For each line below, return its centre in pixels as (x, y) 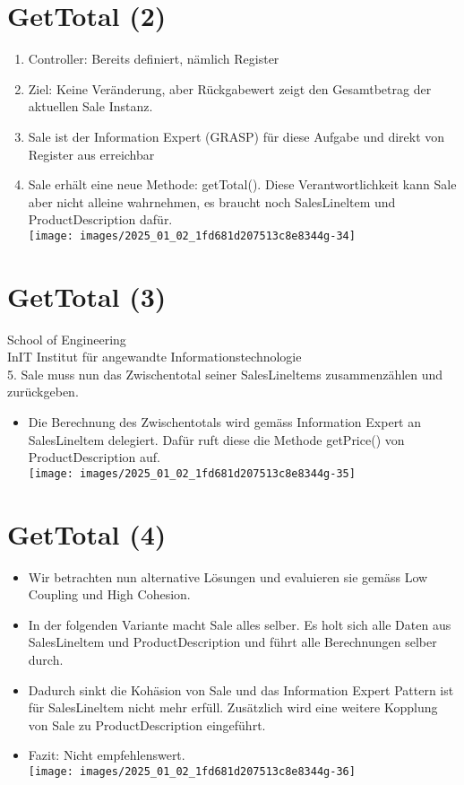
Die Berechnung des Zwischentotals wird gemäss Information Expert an (225, 422)
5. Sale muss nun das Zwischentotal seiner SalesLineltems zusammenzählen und (225, 374)
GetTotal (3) (87, 296)
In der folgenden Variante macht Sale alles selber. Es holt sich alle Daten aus (240, 624)
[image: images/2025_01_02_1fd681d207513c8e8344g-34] (192, 235)
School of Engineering (67, 339)
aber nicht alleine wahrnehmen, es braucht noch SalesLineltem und (212, 201)
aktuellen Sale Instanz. (90, 106)
